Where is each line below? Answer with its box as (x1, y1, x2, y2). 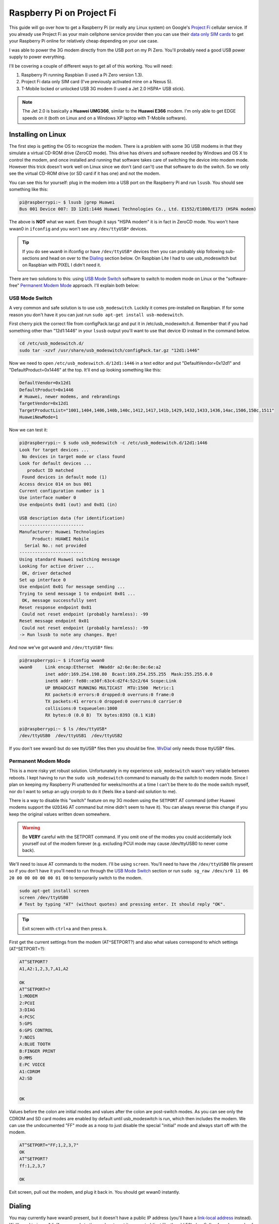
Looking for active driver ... (19, 564, 95, 569)
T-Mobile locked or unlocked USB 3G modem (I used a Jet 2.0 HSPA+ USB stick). (21, 86, 185, 92)
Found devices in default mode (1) (22, 474, 107, 480)
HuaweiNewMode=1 (19, 414, 59, 420)
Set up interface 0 (19, 577, 66, 583)
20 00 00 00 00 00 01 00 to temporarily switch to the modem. (9, 874, 143, 881)
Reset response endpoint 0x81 (19, 605, 92, 610)
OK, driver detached (22, 570, 71, 576)
